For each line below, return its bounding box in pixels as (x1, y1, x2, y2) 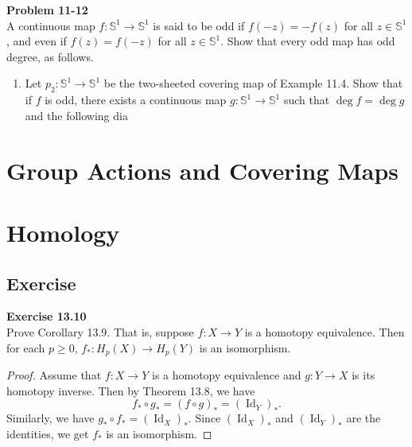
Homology (6, 216, 120, 248)
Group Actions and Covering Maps (6, 154, 399, 186)
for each (6, 339, 45, 356)
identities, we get (6, 425, 89, 441)
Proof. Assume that (6, 366, 102, 383)
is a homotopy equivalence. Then (244, 323, 405, 340)
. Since (188, 410, 221, 426)
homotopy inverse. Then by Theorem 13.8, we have (6, 382, 255, 398)
